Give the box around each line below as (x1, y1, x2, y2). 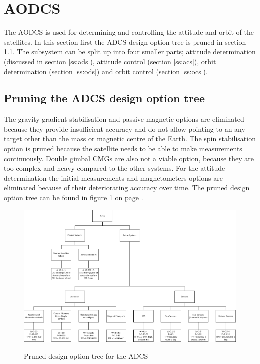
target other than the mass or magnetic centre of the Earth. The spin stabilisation (4, 133, 256, 144)
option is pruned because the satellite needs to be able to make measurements (4, 143, 242, 154)
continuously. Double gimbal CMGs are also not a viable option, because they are (4, 153, 254, 163)
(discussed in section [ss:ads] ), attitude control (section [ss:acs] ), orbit (4, 56, 216, 66)
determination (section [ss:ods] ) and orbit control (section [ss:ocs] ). (4, 66, 208, 76)
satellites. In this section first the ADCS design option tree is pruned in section (4, 36, 246, 47)
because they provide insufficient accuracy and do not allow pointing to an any (4, 123, 245, 134)
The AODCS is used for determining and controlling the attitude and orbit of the (4, 27, 254, 37)
